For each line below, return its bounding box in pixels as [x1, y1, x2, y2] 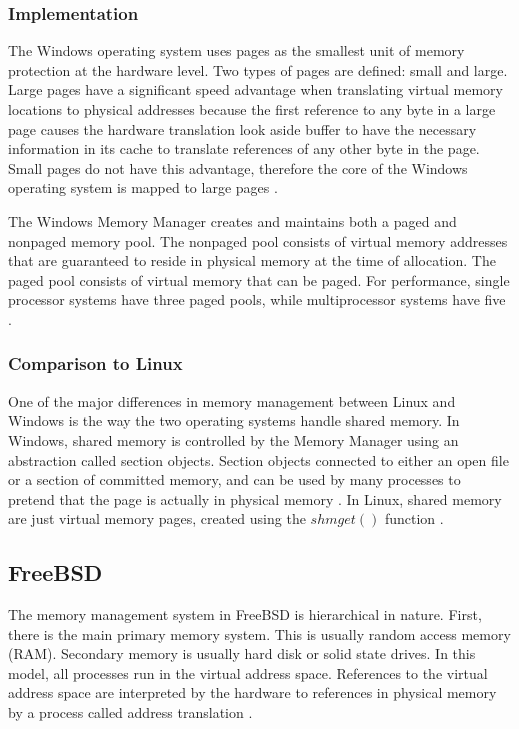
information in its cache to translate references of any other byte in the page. [8, 138, 480, 159]
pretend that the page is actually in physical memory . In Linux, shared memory [8, 488, 502, 509]
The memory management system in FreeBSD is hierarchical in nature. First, [8, 604, 482, 625]
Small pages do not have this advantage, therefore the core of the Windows [8, 157, 468, 178]
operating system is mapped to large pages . [8, 177, 278, 198]
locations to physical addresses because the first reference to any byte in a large [8, 99, 496, 119]
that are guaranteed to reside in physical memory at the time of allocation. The [8, 250, 496, 271]
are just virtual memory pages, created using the [8, 508, 306, 529]
